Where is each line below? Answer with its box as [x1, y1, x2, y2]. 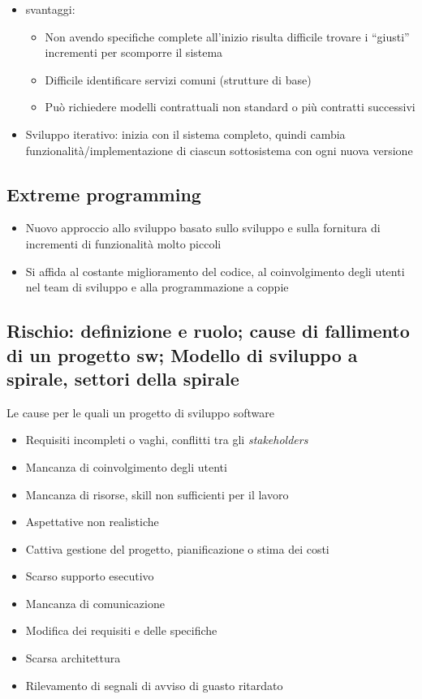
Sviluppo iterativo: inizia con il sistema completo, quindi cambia [25, 125, 346, 142]
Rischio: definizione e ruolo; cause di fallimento [6, 318, 410, 343]
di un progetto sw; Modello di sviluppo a [6, 342, 358, 367]
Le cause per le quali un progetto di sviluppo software [6, 403, 274, 421]
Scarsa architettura [25, 649, 121, 667]
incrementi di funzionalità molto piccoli [25, 235, 222, 252]
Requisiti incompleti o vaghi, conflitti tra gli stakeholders [25, 431, 308, 448]
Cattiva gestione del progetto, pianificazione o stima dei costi [25, 540, 329, 557]
